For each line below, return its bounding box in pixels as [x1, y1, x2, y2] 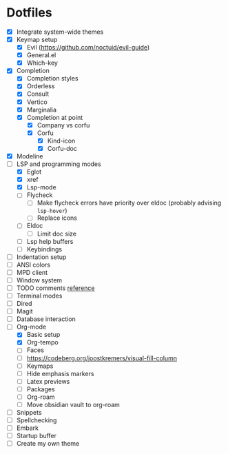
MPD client [16, 268, 48, 276]
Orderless [26, 82, 55, 90]
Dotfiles [6, 5, 52, 21]
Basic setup [26, 331, 61, 339]
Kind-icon [47, 136, 76, 145]
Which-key [26, 59, 58, 67]
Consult [26, 90, 50, 98]
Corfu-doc [47, 144, 77, 152]
